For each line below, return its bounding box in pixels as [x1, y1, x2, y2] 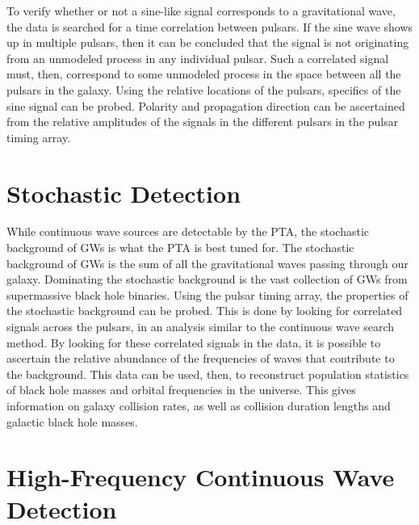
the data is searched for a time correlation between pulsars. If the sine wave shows [6, 18, 413, 35]
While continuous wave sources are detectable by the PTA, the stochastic [6, 223, 369, 240]
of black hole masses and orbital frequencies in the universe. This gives [6, 381, 356, 398]
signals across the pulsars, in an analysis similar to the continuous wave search [6, 318, 395, 335]
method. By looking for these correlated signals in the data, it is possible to [6, 334, 381, 351]
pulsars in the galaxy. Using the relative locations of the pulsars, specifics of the [6, 81, 401, 98]
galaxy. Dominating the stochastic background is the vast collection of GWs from [6, 271, 408, 288]
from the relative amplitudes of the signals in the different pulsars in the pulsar [6, 113, 399, 130]
